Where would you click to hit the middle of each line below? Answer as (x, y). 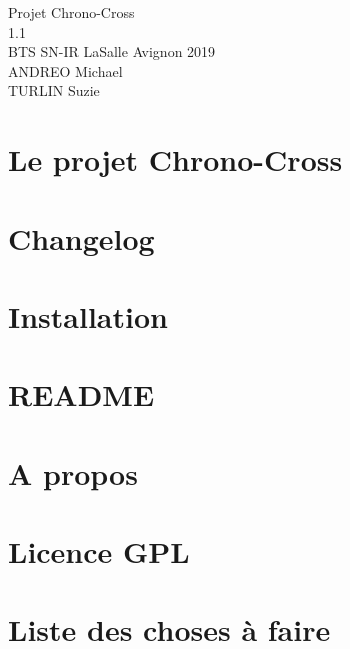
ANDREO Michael (65, 70)
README (81, 394)
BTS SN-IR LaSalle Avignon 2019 (112, 51)
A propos (73, 472)
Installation (88, 315)
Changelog (81, 237)
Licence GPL (99, 551)
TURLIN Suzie (54, 90)
